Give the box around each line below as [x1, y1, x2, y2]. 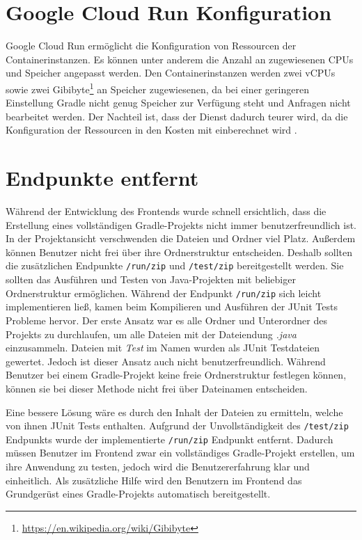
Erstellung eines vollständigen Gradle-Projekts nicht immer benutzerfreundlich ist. [6, 217, 356, 232]
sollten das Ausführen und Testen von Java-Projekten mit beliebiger [6, 272, 296, 287]
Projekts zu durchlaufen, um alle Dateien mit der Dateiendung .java [6, 326, 297, 341]
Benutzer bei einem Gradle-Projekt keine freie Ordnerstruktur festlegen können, [6, 367, 347, 382]
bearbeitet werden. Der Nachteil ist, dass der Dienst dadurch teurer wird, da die [6, 109, 348, 123]
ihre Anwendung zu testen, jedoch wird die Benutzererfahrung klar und [6, 459, 310, 473]
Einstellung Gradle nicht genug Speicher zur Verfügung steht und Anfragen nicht [6, 95, 351, 110]
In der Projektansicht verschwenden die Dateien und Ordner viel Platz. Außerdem [6, 231, 356, 246]
